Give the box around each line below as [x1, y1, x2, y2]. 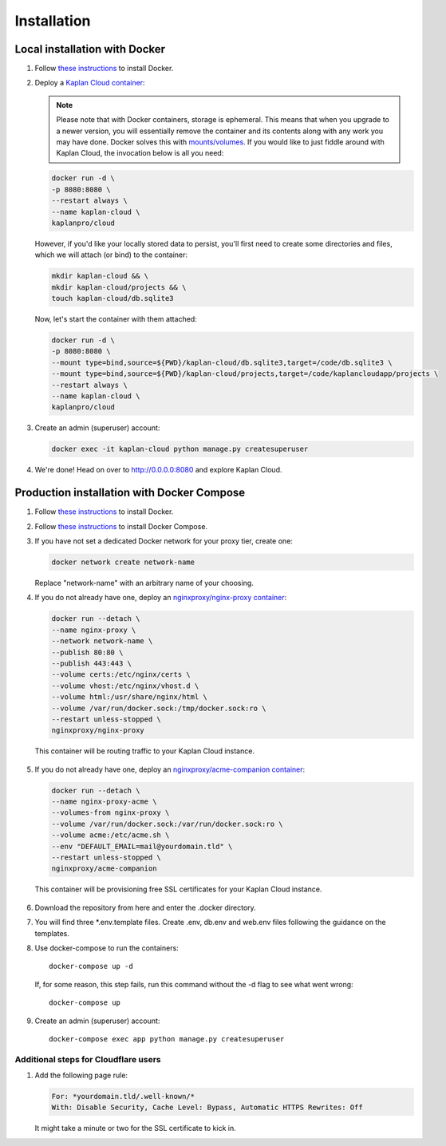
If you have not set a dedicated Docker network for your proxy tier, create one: [34, 536, 293, 546]
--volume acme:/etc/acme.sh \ [51, 831, 170, 840]
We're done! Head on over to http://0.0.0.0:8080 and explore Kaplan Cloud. [34, 465, 282, 475]
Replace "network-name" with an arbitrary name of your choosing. [34, 579, 255, 588]
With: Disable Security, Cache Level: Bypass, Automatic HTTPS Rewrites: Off [51, 1103, 363, 1112]
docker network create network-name [51, 558, 195, 567]
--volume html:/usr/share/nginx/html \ [51, 693, 207, 701]
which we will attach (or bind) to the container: [34, 250, 187, 259]
